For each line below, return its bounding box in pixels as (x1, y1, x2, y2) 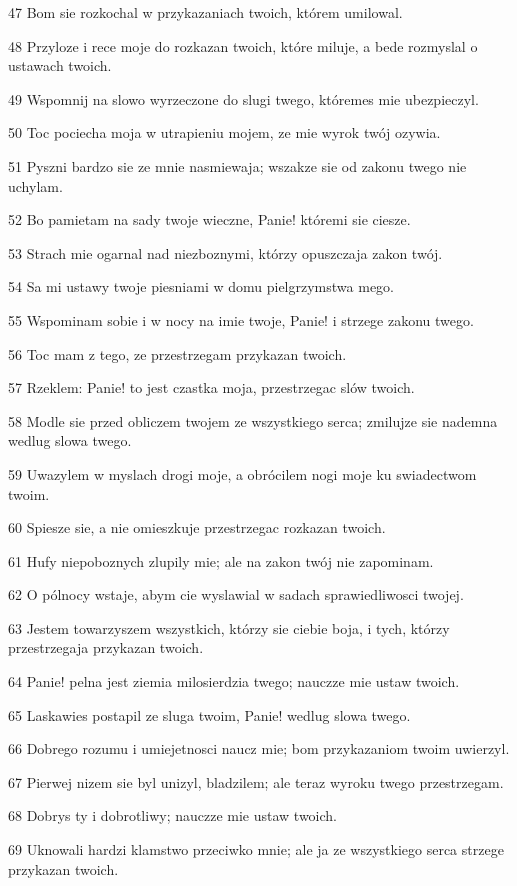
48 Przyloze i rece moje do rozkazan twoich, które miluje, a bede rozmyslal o (8, 35, 478, 56)
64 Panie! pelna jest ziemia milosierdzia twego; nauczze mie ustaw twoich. (8, 671, 460, 692)
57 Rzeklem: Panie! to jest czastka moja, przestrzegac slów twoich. (8, 377, 415, 398)
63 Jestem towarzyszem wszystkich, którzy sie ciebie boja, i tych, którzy (8, 617, 450, 638)
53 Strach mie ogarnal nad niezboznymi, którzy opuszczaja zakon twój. (8, 242, 443, 263)
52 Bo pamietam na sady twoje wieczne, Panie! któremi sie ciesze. (8, 209, 411, 230)
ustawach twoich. (8, 55, 112, 76)
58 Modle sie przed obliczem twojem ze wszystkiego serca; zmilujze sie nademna (8, 410, 498, 431)
